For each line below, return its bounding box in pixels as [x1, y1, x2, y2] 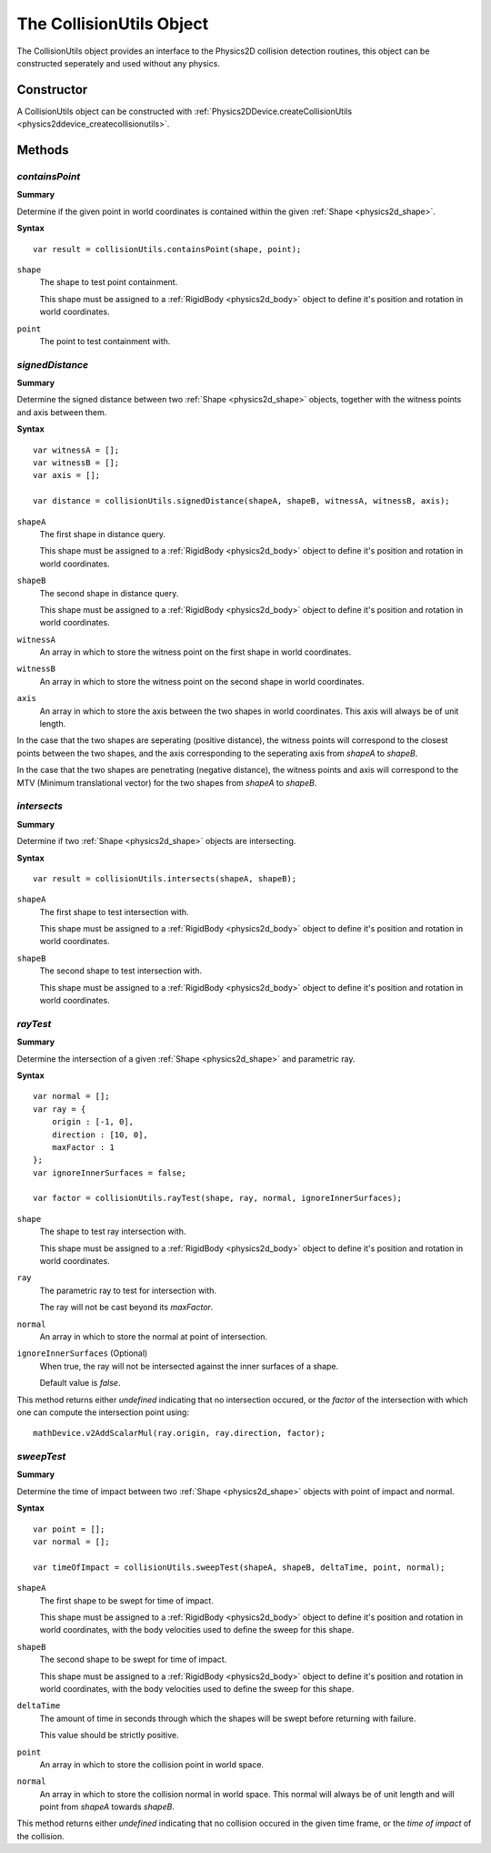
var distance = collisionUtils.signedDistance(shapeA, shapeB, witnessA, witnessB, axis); [33, 496, 450, 506]
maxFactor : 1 [51, 1142, 115, 1152]
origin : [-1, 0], [51, 1116, 135, 1127]
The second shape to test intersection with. [39, 965, 203, 976]
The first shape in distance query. [39, 528, 165, 539]
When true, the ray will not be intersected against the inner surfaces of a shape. [39, 1360, 339, 1371]
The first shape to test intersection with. [39, 906, 190, 917]
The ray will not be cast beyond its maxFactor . [39, 1302, 214, 1313]
